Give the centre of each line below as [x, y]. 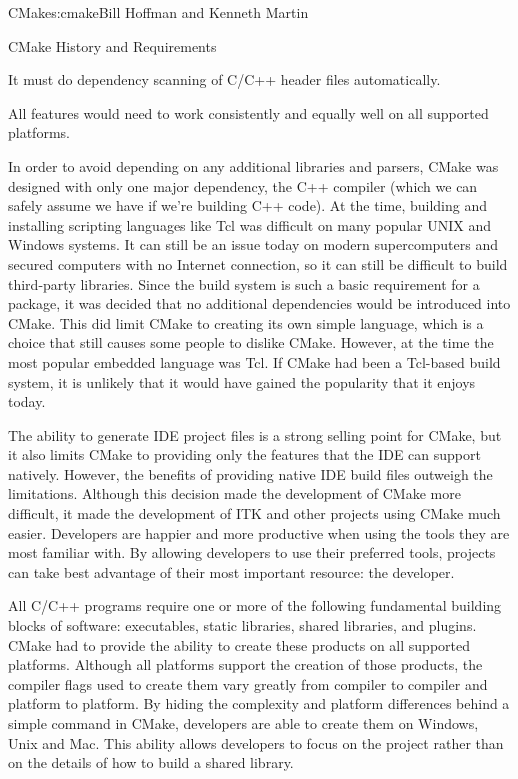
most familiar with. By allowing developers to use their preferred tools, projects [252, 552]
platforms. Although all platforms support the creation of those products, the [245, 664]
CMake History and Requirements [112, 45]
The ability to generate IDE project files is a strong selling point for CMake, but [255, 434]
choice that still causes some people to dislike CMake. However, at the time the [251, 342]
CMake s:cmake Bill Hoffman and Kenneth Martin [158, 12]
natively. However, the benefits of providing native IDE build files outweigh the [250, 473]
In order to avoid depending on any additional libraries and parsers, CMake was [253, 165]
